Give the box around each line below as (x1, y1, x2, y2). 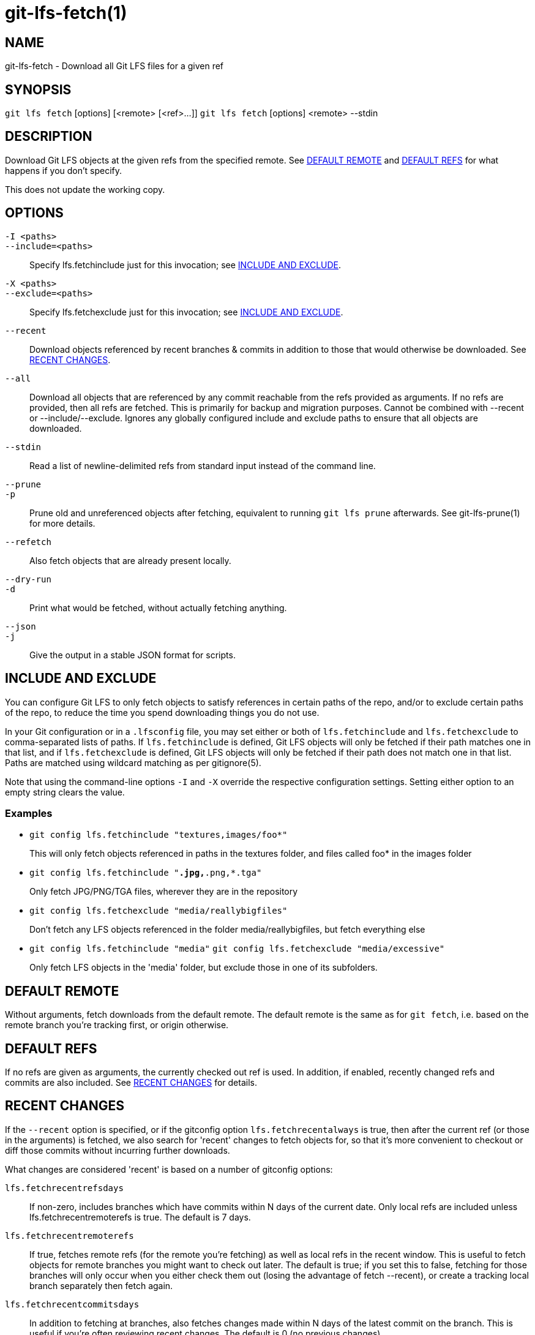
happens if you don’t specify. (5, 165, 122, 176)
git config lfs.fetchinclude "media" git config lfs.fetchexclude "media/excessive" (29, 944, 445, 954)
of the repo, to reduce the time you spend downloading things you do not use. (5, 707, 320, 718)
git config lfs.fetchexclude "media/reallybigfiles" (29, 906, 288, 916)
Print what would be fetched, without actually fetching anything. (29, 602, 287, 613)
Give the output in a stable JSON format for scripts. (29, 649, 236, 660)
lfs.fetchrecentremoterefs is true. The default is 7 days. (29, 1211, 251, 1222)
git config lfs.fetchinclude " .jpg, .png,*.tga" (29, 868, 262, 878)
